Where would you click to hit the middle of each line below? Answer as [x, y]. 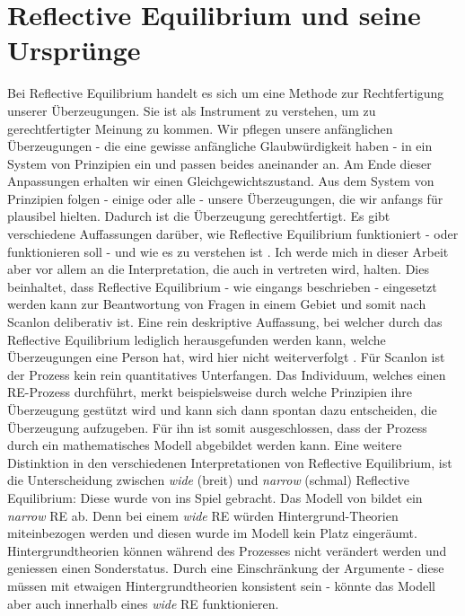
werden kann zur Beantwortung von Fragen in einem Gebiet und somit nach [217, 304]
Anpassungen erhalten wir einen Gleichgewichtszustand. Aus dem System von [221, 181]
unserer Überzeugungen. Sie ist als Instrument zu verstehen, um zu [192, 110]
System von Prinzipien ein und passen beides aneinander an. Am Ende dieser [219, 163]
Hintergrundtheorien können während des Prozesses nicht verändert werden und [227, 550]
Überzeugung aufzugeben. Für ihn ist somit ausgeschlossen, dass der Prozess [217, 427]
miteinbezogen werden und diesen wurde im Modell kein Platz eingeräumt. [212, 533]
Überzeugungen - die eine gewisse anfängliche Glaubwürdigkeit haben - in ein [220, 146]
